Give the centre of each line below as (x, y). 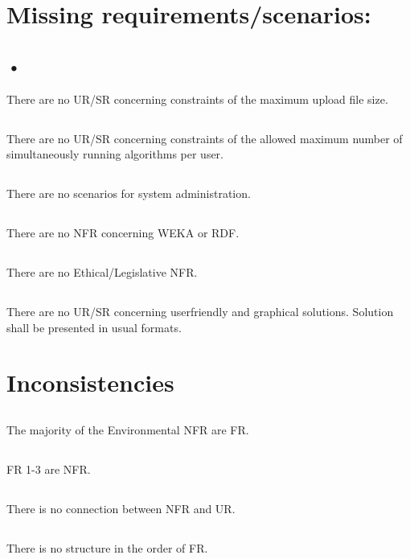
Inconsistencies (90, 382)
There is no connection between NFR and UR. (121, 509)
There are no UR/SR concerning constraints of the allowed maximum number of (205, 138)
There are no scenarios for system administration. (129, 193)
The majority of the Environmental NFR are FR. (128, 430)
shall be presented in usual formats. (94, 327)
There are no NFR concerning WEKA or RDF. (123, 233)
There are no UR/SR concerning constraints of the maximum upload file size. (197, 99)
